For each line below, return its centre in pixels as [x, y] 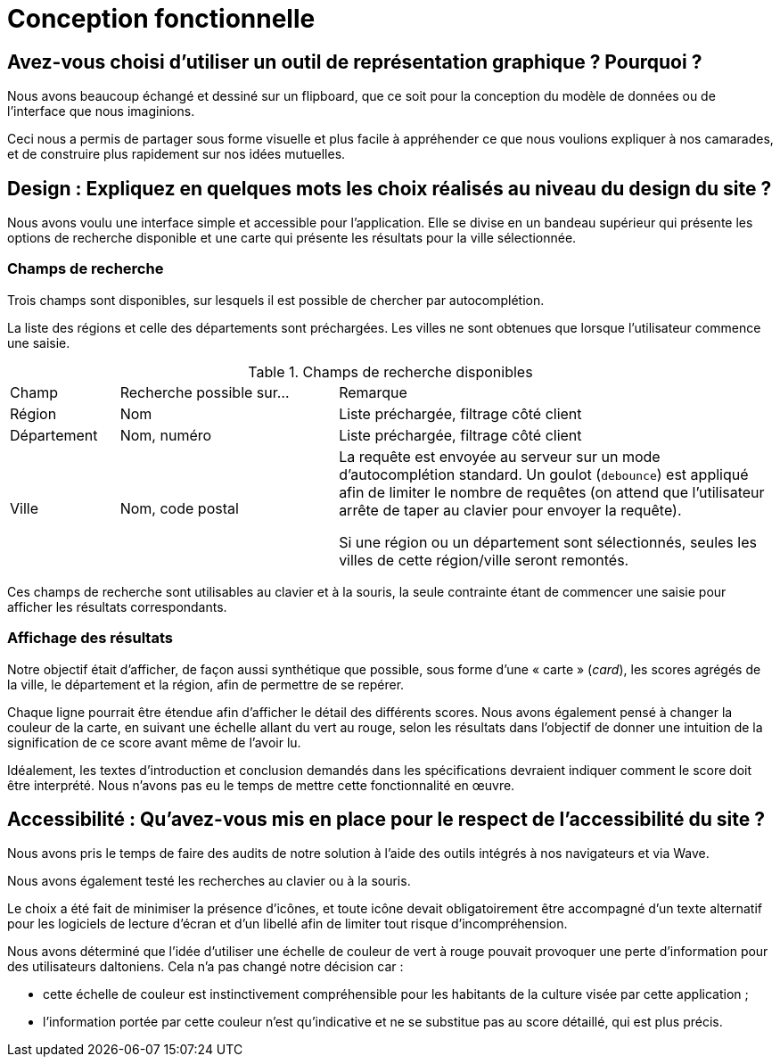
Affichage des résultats [90, 638]
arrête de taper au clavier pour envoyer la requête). [510, 510]
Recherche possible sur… [205, 392]
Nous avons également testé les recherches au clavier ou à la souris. [209, 881]
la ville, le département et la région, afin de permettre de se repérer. [206, 684]
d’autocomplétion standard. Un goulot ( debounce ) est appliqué [544, 474]
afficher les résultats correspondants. [117, 606]
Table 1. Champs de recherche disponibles [390, 371]
